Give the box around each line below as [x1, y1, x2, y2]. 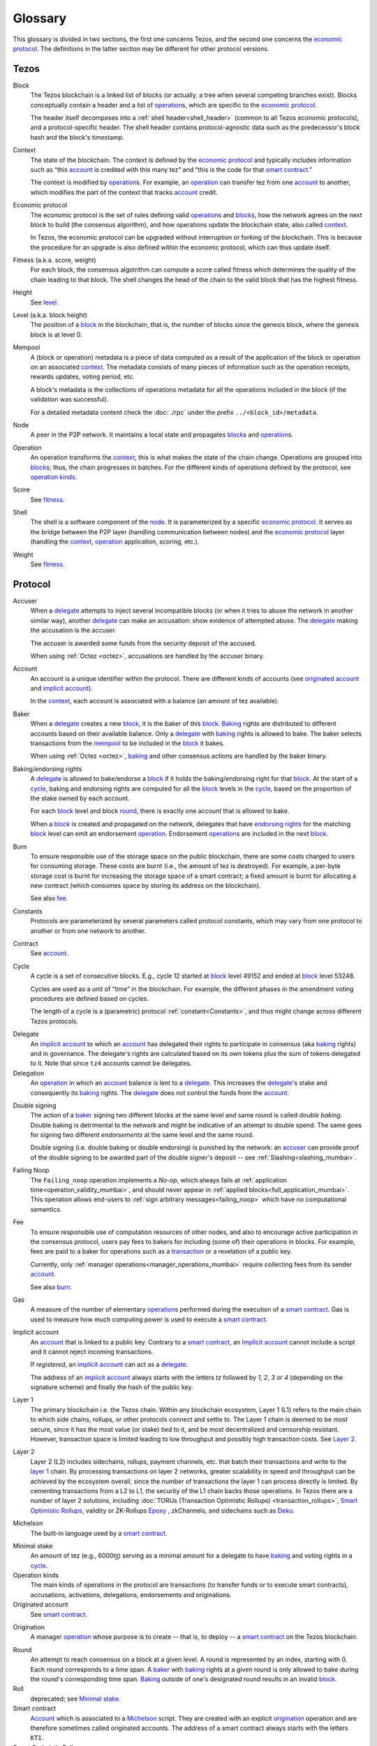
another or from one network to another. [30, 926, 147, 935]
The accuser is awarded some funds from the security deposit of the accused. [30, 639, 257, 647]
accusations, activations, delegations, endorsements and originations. [30, 1590, 232, 1599]
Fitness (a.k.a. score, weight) [13, 256, 97, 265]
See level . [30, 298, 59, 307]
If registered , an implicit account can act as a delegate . [30, 1360, 188, 1369]
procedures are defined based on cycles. [30, 995, 149, 1002]
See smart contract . [30, 1610, 87, 1618]
